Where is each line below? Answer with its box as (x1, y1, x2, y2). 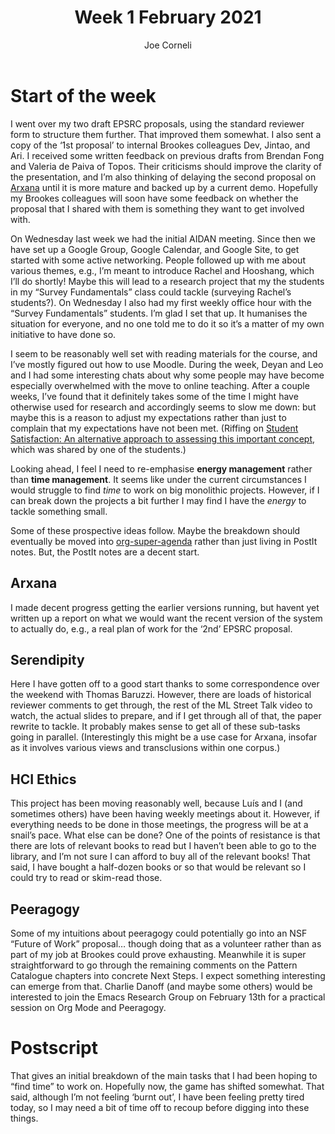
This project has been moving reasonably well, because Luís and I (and (10, 797, 303, 810)
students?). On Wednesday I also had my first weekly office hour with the (10, 296, 312, 308)
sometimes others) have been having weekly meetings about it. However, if (10, 808, 320, 820)
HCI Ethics (10, 771, 77, 788)
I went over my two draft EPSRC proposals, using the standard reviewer (10, 117, 305, 130)
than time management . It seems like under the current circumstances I (10, 473, 307, 485)
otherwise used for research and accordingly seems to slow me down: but (10, 401, 317, 413)
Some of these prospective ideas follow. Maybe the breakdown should (10, 524, 301, 536)
